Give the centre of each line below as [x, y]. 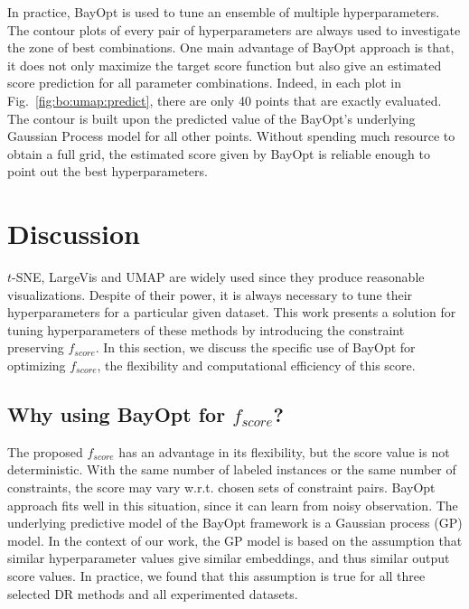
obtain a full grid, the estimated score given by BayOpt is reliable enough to [219, 153]
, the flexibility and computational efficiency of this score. [256, 365]
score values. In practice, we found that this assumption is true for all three [216, 575]
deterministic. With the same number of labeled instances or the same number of [232, 469]
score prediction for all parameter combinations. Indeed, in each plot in [204, 83]
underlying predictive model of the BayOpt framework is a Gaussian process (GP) [235, 523]
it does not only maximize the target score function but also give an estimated [225, 65]
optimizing [37, 365]
